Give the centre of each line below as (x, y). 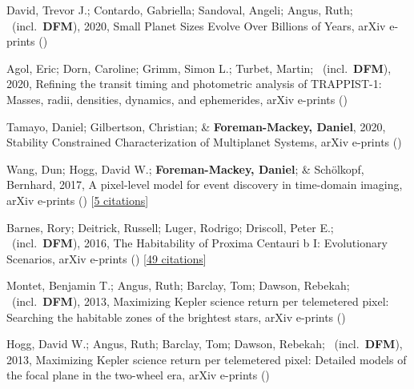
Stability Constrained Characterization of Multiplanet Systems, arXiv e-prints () (204, 142)
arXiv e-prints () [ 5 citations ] (78, 200)
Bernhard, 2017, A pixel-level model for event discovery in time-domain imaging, (205, 184)
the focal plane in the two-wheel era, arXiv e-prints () (138, 375)
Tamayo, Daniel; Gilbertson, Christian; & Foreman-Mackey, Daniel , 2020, (196, 126)
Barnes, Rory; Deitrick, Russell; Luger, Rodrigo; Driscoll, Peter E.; (170, 227)
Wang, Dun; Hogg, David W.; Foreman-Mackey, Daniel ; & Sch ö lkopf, (185, 168)
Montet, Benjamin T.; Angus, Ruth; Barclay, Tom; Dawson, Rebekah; (178, 285)
